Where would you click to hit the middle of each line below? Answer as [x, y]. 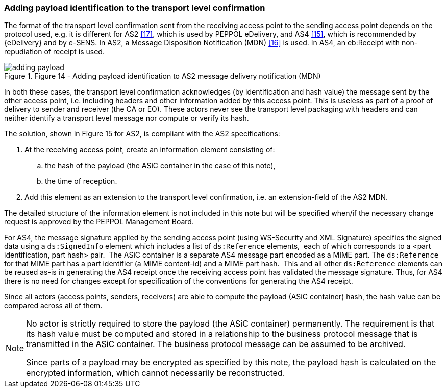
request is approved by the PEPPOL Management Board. [99, 222]
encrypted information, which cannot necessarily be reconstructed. [156, 373]
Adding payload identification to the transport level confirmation [135, 8]
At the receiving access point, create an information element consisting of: [150, 150]
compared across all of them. [53, 306]
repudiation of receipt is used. [54, 52]
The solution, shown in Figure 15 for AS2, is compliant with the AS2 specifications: [142, 134]
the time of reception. [81, 181]
